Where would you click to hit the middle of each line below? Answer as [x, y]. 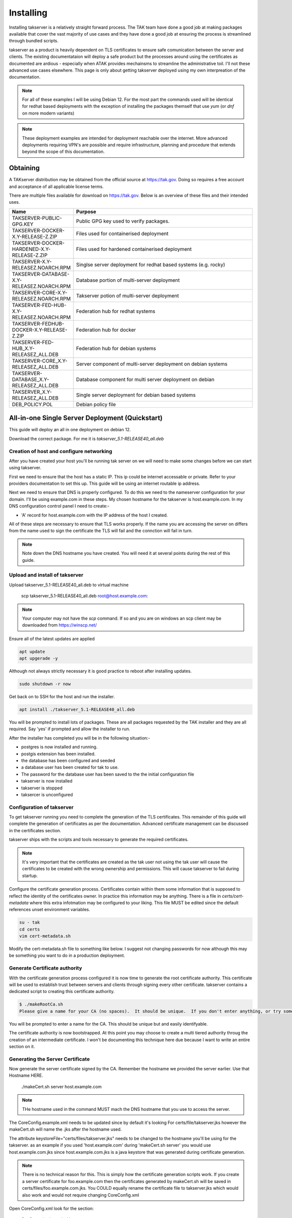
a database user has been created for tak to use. [70, 767]
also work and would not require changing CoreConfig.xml [81, 1195]
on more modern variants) [48, 113]
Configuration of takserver [41, 807]
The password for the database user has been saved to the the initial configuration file [108, 774]
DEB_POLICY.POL [32, 404]
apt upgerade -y [39, 658]
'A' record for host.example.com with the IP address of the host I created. [94, 515]
